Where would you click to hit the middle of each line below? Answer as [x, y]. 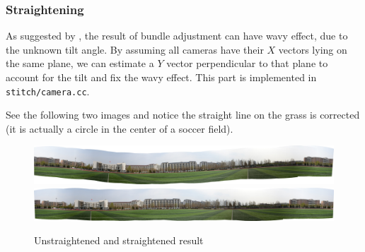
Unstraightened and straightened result [119, 240]
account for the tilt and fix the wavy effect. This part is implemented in [161, 77]
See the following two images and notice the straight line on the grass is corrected [183, 115]
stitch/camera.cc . [48, 91]
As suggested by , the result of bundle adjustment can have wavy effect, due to [177, 36]
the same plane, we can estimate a [80, 63]
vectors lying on [313, 49]
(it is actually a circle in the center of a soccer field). [120, 128]
